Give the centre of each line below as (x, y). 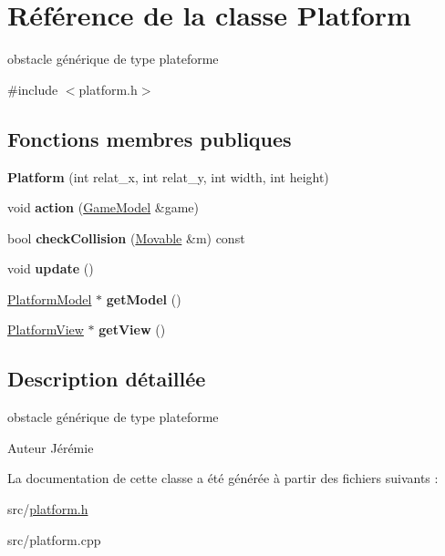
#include (33, 89)
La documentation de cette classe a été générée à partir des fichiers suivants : (223, 478)
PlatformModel (50, 299)
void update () (51, 268)
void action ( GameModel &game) (103, 207)
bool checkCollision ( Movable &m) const (126, 237)
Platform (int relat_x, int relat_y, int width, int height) (168, 176)
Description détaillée (107, 379)
